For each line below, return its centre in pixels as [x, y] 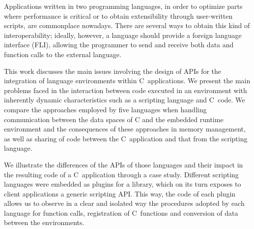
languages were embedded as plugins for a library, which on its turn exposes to [123, 184]
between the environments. [44, 222]
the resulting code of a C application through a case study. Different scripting [121, 174]
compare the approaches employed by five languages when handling [105, 109]
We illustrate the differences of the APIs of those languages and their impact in [124, 164]
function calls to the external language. [63, 54]
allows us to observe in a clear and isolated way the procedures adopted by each [124, 203]
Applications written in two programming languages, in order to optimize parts [123, 6]
